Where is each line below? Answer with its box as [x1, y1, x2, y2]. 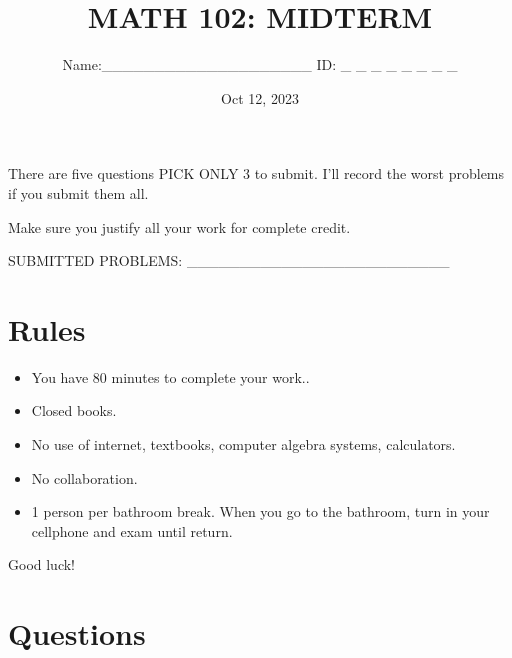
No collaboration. [31, 467, 138, 488]
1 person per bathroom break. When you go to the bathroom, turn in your [31, 501, 490, 522]
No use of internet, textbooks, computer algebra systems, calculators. [31, 434, 456, 454]
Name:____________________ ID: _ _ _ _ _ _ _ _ [62, 54, 458, 75]
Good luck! [8, 554, 76, 575]
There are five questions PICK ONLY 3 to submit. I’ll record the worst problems [8, 163, 505, 184]
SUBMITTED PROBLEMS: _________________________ [8, 250, 450, 271]
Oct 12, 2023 [221, 87, 299, 108]
